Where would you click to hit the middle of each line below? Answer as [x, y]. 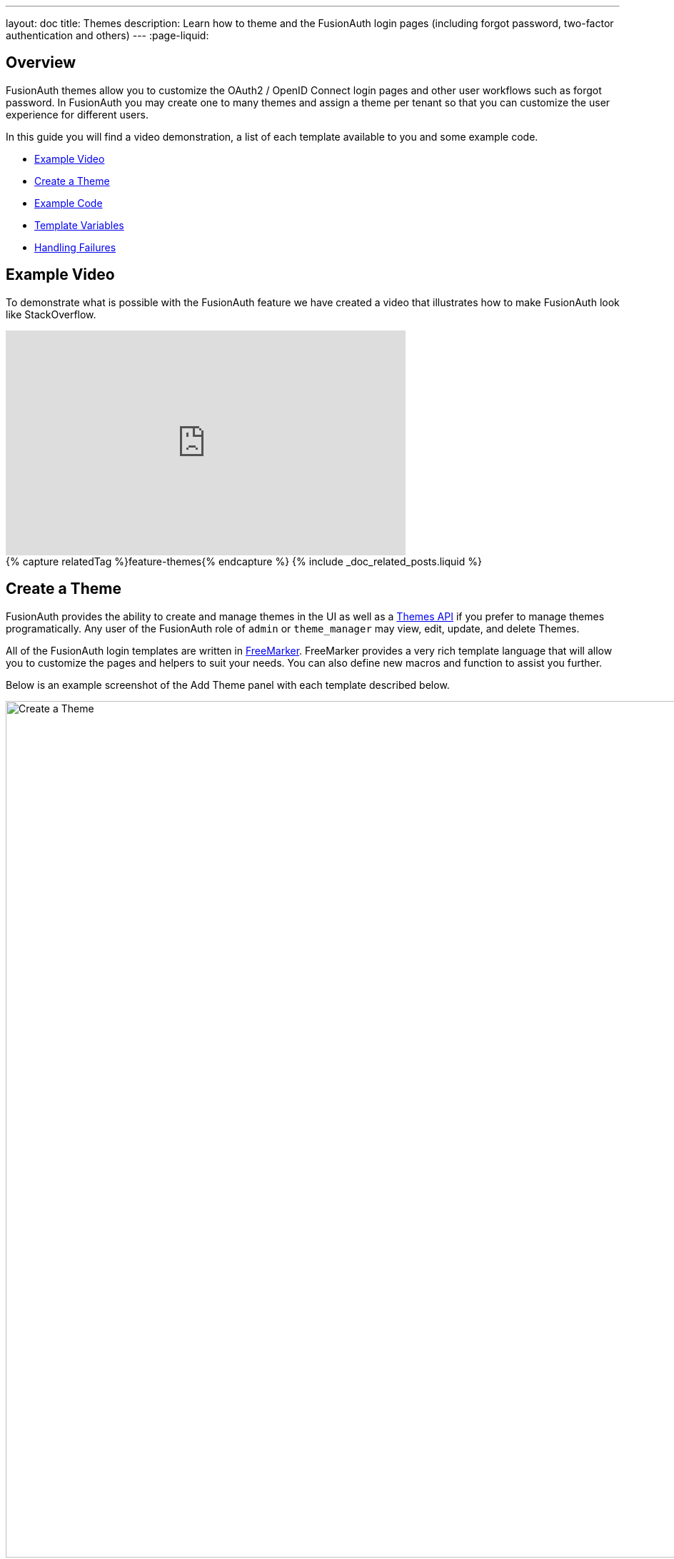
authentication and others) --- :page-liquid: [107, 35]
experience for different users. [77, 114]
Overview [41, 63]
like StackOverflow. [51, 314]
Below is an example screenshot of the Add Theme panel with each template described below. [228, 685]
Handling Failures [75, 247]
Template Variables [79, 225]
